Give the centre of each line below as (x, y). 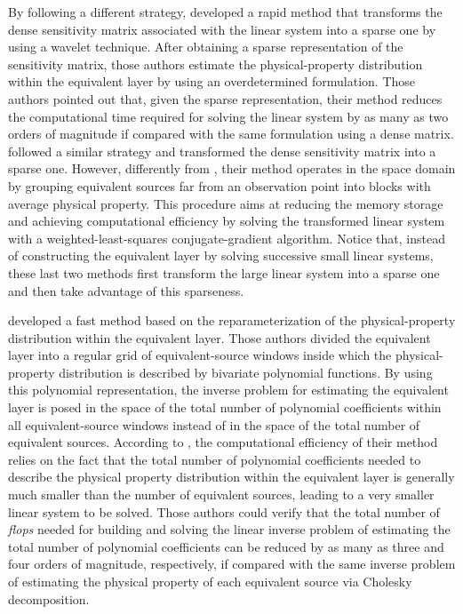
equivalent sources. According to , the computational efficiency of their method (223, 442)
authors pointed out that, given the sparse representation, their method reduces (225, 98)
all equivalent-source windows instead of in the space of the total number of (214, 424)
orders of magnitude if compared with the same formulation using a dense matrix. (231, 134)
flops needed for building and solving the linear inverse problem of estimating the (229, 529)
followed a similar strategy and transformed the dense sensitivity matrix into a (222, 151)
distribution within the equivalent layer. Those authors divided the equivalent (220, 337)
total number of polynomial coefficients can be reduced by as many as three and (226, 546)
